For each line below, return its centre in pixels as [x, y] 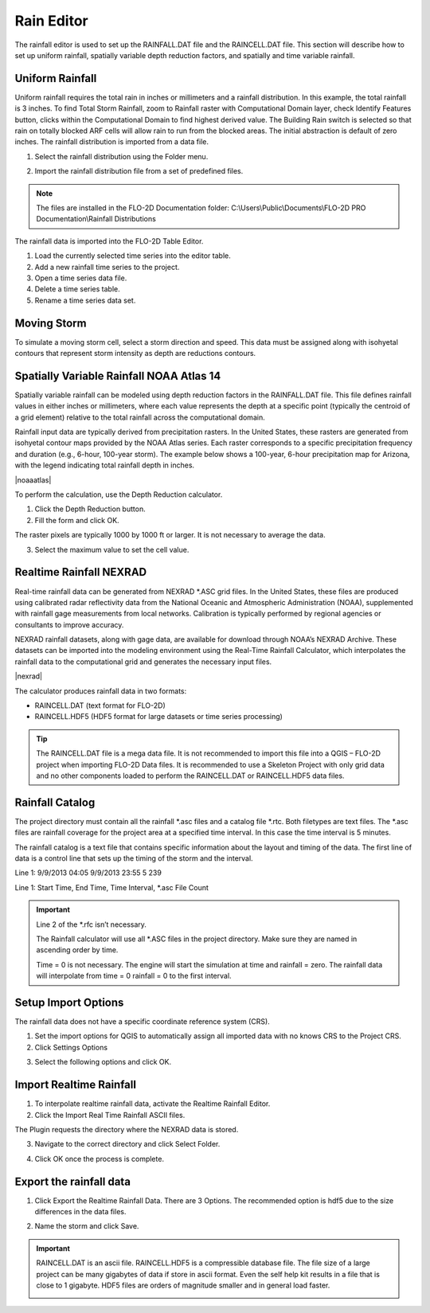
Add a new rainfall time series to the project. [107, 267]
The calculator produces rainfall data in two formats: [101, 691]
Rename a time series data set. [85, 300]
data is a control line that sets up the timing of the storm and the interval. [134, 858]
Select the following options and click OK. [103, 1062]
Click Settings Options [71, 1047]
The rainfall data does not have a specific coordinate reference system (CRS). [142, 1022]
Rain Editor [51, 21]
